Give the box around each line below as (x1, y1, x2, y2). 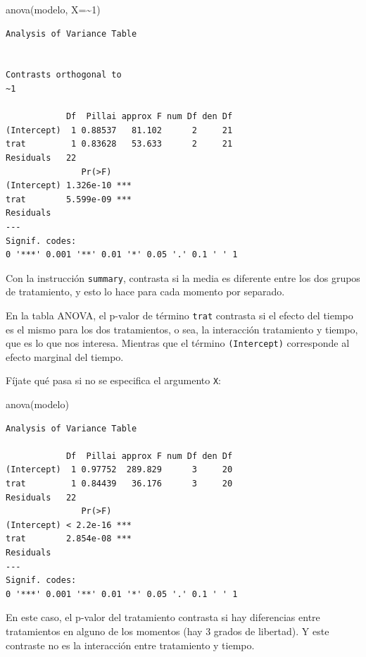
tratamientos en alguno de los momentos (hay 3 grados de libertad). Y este (6, 624, 329, 638)
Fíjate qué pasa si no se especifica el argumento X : (6, 373, 221, 388)
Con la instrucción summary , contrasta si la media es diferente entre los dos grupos (6, 270, 360, 285)
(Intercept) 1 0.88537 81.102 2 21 (6, 125, 233, 135)
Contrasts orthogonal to (6, 70, 122, 80)
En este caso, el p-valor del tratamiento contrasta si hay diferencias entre (6, 610, 320, 625)
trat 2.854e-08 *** (6, 534, 132, 544)
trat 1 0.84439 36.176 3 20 (6, 479, 233, 489)
